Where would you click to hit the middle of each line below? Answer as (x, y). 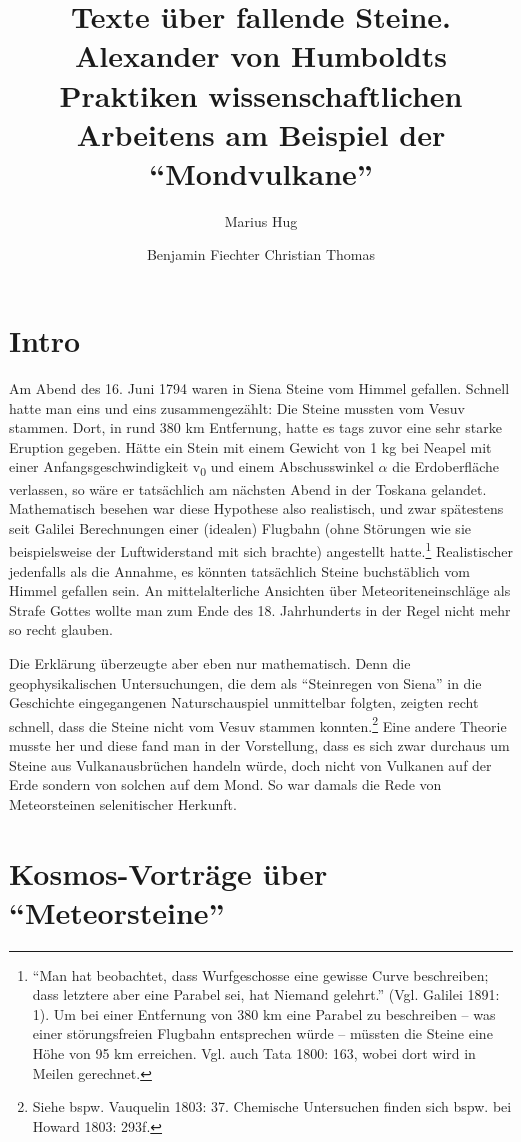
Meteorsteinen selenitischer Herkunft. (123, 803)
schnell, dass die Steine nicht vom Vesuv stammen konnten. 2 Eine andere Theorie (258, 724)
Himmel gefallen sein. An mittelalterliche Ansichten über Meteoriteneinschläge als (260, 590)
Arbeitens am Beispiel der (261, 133)
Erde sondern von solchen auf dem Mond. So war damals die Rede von (225, 784)
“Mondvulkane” (261, 172)
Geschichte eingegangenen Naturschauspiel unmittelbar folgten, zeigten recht (244, 702)
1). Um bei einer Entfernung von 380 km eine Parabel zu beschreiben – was (264, 1013)
